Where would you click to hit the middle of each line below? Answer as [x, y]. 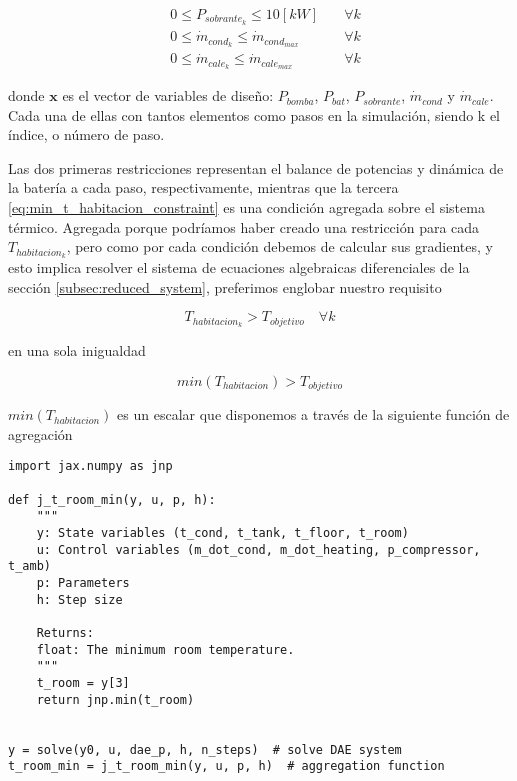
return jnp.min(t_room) [115, 699]
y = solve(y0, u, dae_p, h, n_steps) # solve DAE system [205, 749]
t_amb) [29, 566]
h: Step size [79, 599]
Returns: [65, 632]
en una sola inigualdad [77, 350]
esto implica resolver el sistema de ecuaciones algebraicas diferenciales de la [239, 267]
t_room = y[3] [83, 682]
